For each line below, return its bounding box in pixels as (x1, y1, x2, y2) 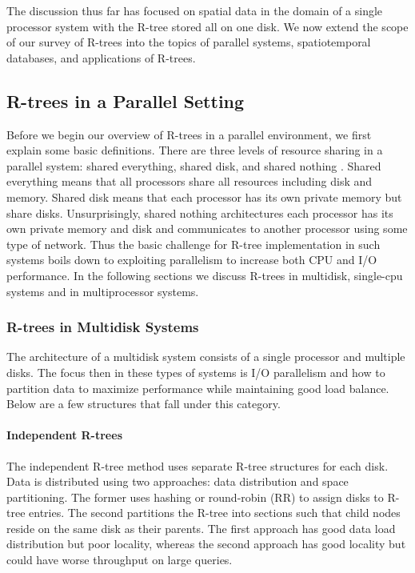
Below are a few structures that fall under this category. (6, 395, 281, 412)
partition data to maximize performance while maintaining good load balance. (6, 379, 389, 396)
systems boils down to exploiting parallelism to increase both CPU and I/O (6, 251, 377, 268)
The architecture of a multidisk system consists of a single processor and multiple (6, 348, 405, 365)
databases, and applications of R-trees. (6, 49, 196, 66)
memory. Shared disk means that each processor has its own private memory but (6, 188, 402, 205)
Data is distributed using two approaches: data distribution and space (6, 473, 349, 490)
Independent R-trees (6, 427, 122, 443)
